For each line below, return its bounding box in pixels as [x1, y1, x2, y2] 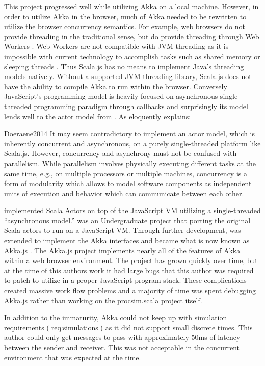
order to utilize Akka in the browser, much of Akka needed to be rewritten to [4, 11, 247, 21]
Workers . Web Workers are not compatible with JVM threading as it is [4, 41, 229, 51]
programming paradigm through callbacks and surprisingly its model [34, 100, 248, 111]
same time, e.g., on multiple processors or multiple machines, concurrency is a [4, 168, 247, 178]
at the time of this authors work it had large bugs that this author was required [4, 265, 254, 275]
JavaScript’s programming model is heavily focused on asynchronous [4, 91, 218, 101]
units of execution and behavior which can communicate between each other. [4, 188, 244, 198]
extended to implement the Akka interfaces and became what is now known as [4, 235, 250, 246]
